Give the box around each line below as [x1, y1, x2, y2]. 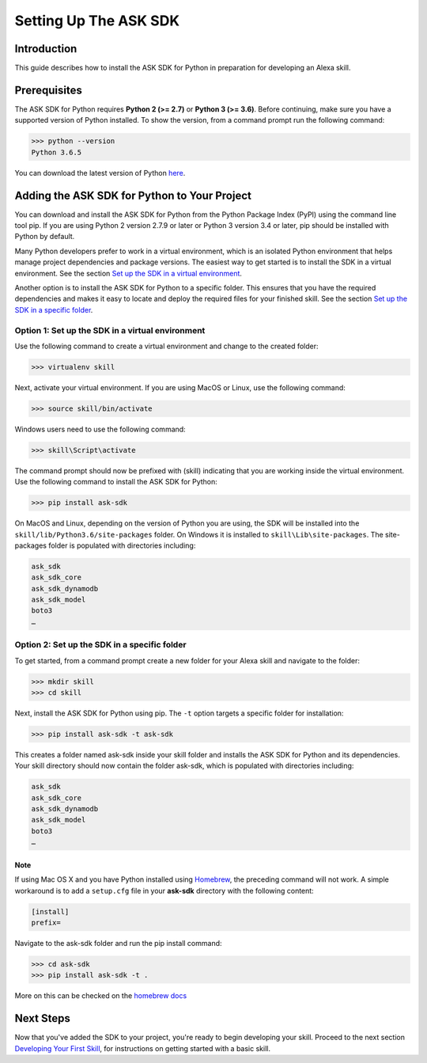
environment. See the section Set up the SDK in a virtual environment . [14, 268, 243, 278]
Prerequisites [14, 83, 82, 97]
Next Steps [14, 1012, 70, 1025]
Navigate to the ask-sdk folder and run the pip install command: [14, 939, 222, 947]
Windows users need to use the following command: [14, 424, 186, 434]
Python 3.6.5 [31, 147, 82, 157]
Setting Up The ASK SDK [14, 12, 180, 29]
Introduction [14, 42, 77, 55]
